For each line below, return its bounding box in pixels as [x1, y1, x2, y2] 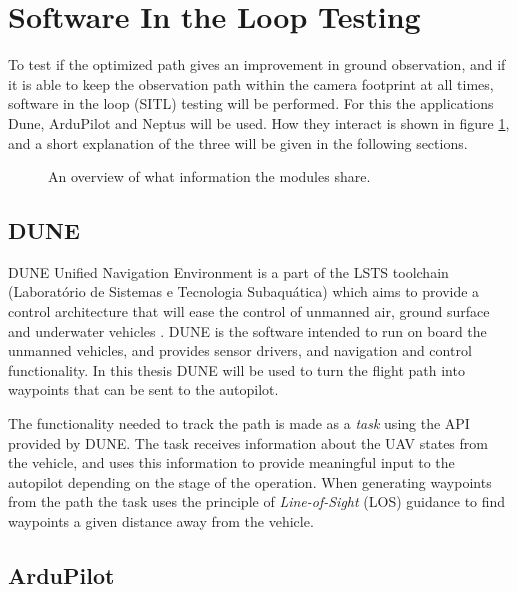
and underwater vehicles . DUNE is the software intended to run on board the [8, 320, 487, 341]
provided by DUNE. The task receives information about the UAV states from [8, 432, 488, 453]
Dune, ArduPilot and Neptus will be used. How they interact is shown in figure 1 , [8, 112, 510, 133]
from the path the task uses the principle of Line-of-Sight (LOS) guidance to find [8, 491, 506, 512]
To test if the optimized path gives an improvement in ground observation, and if [8, 54, 506, 75]
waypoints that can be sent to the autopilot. [8, 379, 279, 400]
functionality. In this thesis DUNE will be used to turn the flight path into [8, 359, 465, 380]
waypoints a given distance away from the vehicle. [8, 511, 314, 532]
